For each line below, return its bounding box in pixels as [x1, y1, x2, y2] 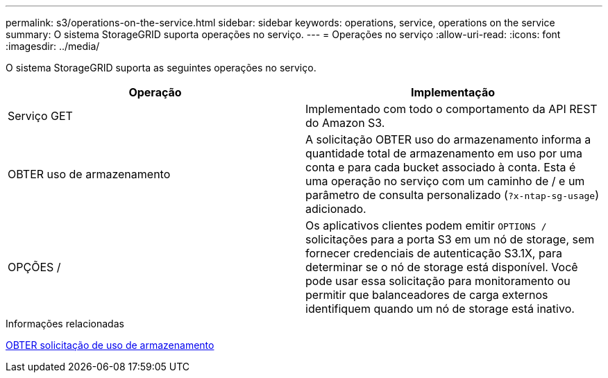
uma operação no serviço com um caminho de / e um [305, 174, 585, 188]
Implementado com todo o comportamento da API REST [305, 102, 598, 116]
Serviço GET [8, 109, 73, 123]
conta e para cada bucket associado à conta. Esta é [305, 160, 576, 174]
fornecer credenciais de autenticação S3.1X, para [305, 246, 562, 260]
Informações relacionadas [6, 318, 124, 329]
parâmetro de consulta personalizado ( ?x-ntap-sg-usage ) [305, 188, 599, 202]
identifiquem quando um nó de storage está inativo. [305, 302, 575, 316]
